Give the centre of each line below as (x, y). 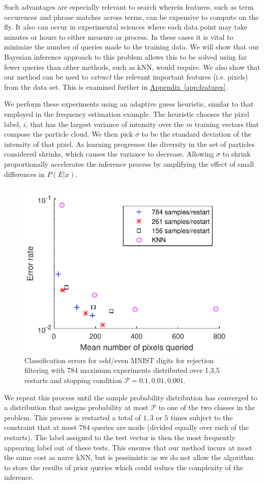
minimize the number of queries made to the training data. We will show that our (132, 47)
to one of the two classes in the (207, 407)
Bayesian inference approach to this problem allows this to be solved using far (126, 56)
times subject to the (202, 417)
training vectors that (227, 124)
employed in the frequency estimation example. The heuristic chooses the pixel (127, 113)
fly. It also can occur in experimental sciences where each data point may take (126, 27)
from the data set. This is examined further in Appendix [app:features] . (116, 86)
